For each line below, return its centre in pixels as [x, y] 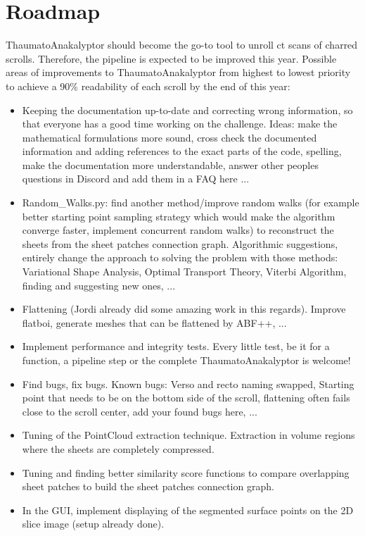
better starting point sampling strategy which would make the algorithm [179, 216]
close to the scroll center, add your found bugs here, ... [140, 411]
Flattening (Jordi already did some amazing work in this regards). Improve [184, 309]
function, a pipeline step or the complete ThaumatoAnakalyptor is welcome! [186, 360]
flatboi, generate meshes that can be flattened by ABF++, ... [154, 322]
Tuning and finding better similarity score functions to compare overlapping [186, 472]
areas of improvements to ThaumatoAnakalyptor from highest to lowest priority [178, 72]
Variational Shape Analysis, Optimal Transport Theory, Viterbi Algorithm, [184, 272]
